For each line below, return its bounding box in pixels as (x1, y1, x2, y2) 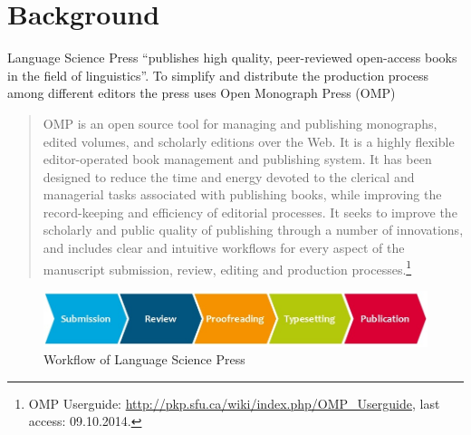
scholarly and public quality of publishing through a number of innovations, (43, 220, 464, 239)
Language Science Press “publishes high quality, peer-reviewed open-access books (7, 48, 457, 67)
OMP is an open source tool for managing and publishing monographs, (43, 113, 437, 132)
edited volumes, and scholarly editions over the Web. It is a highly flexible (43, 131, 455, 150)
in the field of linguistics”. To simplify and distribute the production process (7, 65, 428, 84)
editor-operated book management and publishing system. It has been (43, 150, 432, 169)
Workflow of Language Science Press (43, 350, 245, 369)
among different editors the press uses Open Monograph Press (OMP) (7, 83, 396, 102)
